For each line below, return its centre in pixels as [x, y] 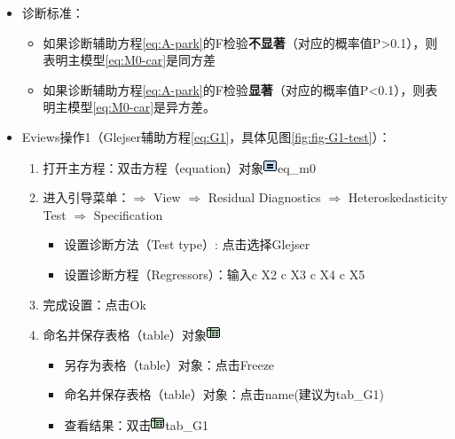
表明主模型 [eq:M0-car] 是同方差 [129, 60]
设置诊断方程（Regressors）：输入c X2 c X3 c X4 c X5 [215, 274]
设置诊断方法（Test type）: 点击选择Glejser [187, 244]
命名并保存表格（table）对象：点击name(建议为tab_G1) [224, 394]
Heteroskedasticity [398, 197]
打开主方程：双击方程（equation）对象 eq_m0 [179, 167]
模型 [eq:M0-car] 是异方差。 [142, 107]
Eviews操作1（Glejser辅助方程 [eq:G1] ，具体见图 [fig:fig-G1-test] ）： [206, 136]
